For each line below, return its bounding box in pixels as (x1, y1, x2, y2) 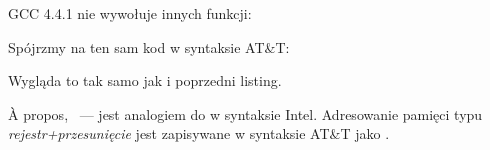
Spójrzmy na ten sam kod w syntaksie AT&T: (8, 36, 290, 57)
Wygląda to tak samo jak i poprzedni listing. (8, 70, 282, 91)
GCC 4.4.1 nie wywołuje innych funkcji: (8, 3, 252, 23)
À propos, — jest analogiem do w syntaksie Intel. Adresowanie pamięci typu (8, 103, 483, 124)
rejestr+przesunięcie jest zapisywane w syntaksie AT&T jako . (8, 123, 390, 144)
